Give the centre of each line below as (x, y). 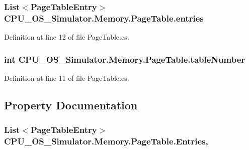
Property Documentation (71, 105)
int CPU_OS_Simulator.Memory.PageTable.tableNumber (125, 59)
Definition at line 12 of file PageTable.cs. (67, 37)
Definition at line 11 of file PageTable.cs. (67, 78)
